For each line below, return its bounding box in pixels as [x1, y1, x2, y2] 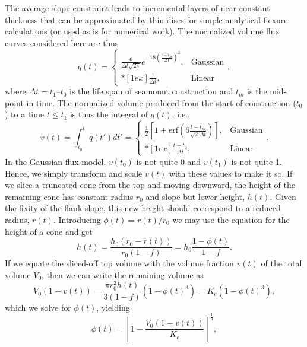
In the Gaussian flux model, [5, 155, 106, 167]
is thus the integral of [69, 108, 148, 120]
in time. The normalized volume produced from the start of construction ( [26, 96, 296, 109]
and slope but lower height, [145, 190, 245, 202]
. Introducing [53, 213, 101, 225]
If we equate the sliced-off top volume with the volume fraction [5, 257, 234, 269]
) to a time [5, 108, 45, 120]
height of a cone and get [5, 225, 93, 237]
